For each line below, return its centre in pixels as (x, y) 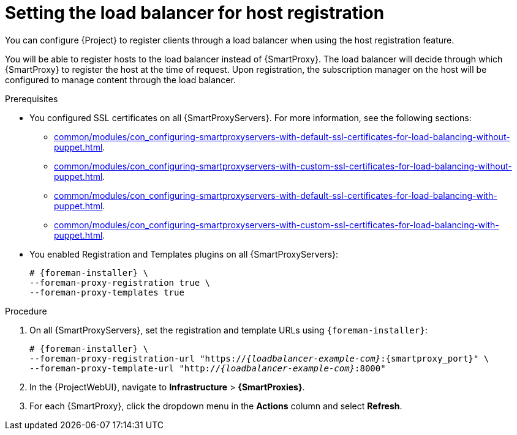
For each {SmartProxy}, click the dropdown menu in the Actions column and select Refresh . (216, 406)
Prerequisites (32, 99)
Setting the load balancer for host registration (195, 13)
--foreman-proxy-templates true (107, 292)
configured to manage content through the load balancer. (120, 80)
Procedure (26, 311)
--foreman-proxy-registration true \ (120, 282)
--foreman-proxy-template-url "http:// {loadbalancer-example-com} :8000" (208, 368)
